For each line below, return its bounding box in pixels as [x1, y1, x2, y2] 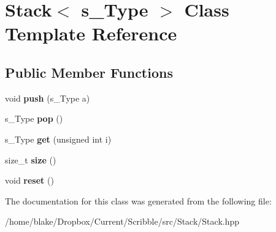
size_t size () [5, 153, 56, 166]
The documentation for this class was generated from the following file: [5, 194, 272, 207]
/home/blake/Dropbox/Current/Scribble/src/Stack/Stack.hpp [5, 215, 240, 228]
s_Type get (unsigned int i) [5, 132, 112, 145]
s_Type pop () [5, 112, 63, 125]
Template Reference [5, 21, 177, 46]
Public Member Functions [5, 62, 173, 81]
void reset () [5, 174, 54, 187]
